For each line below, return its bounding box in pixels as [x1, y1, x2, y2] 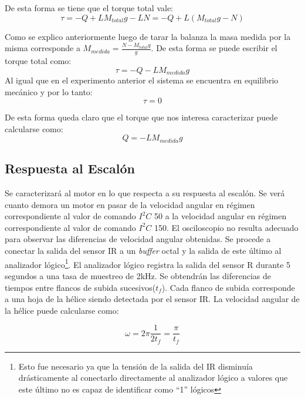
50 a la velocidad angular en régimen [154, 210, 287, 222]
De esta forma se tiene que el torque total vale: [5, 2, 173, 14]
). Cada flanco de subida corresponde [161, 281, 295, 293]
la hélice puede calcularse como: [5, 304, 119, 316]
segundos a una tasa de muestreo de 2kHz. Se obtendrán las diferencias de [5, 269, 271, 281]
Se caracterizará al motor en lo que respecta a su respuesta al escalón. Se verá [5, 187, 285, 199]
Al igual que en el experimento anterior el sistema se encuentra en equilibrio [5, 74, 279, 86]
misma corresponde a [5, 42, 80, 54]
